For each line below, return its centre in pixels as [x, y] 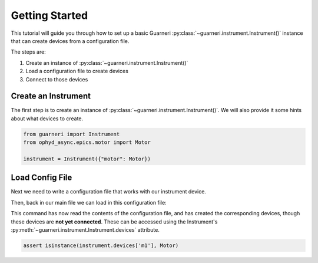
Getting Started [49, 15]
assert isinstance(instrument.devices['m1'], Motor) [101, 246]
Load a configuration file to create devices [77, 71]
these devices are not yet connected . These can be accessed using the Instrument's [114, 222]
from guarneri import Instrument [72, 134]
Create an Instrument [51, 96]
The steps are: [29, 52]
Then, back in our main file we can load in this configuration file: [89, 202]
